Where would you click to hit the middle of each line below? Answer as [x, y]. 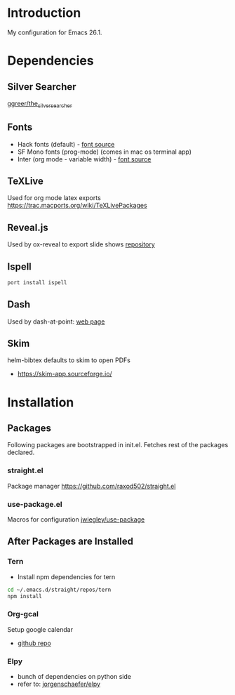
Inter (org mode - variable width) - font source [84, 159]
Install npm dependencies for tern [66, 576]
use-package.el [35, 504]
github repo [34, 643]
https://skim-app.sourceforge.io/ [65, 374]
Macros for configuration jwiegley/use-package [76, 519]
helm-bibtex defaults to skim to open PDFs [69, 360]
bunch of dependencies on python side [74, 677]
